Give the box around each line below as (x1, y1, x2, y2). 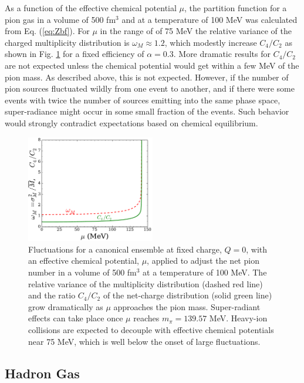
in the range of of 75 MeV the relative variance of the (100, 25, 292, 37)
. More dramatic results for (173, 48, 271, 60)
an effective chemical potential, (28, 254, 139, 267)
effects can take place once (28, 312, 123, 324)
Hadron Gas (5, 364, 80, 382)
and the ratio (28, 289, 76, 301)
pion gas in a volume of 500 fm (5, 13, 116, 25)
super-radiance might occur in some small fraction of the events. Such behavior (5, 105, 289, 117)
